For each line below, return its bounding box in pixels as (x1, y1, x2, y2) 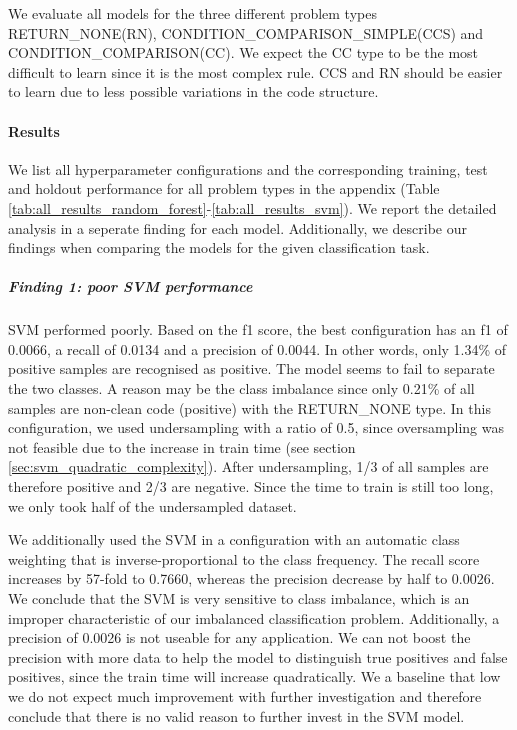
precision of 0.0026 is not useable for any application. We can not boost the (8, 627, 471, 648)
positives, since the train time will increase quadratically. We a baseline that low (8, 666, 501, 687)
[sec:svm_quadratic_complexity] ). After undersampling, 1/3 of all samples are (8, 456, 489, 477)
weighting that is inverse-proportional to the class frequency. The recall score (8, 548, 480, 569)
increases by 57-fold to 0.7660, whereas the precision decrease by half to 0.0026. (8, 568, 495, 589)
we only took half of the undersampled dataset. (8, 495, 297, 516)
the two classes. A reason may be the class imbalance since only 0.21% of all (8, 378, 475, 399)
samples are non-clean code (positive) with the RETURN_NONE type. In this (8, 397, 491, 418)
